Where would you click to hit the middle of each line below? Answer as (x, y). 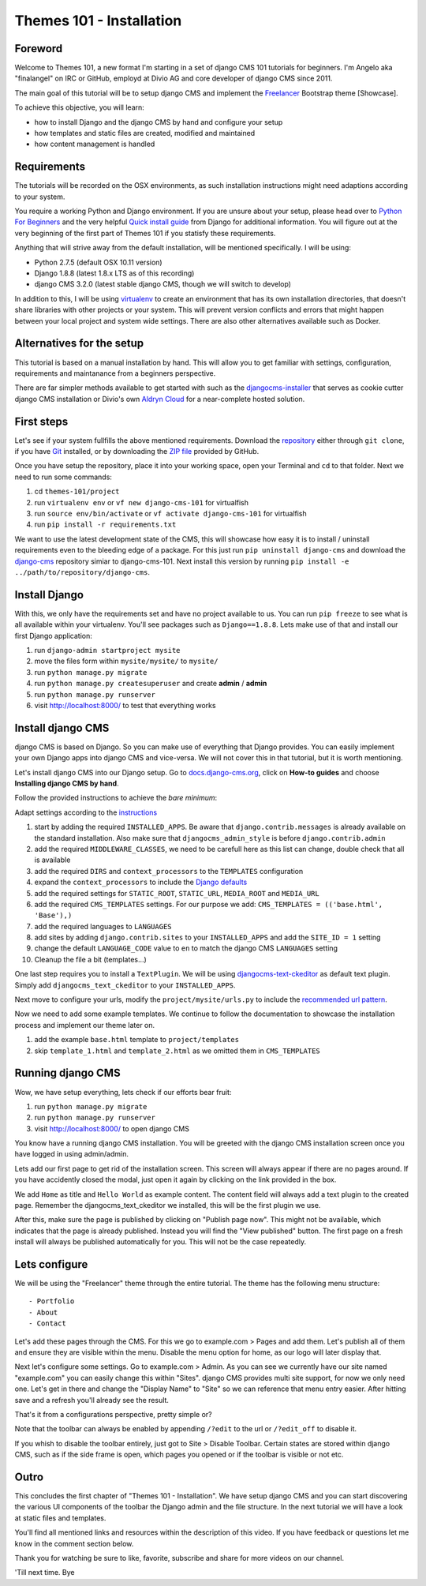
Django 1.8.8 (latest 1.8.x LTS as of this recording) (114, 273)
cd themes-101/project (77, 491)
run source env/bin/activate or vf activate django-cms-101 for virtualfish (170, 513)
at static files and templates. (60, 1518)
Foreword (39, 49)
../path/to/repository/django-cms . (82, 572)
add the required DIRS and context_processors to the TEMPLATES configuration (169, 871)
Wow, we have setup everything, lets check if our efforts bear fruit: (123, 1092)
